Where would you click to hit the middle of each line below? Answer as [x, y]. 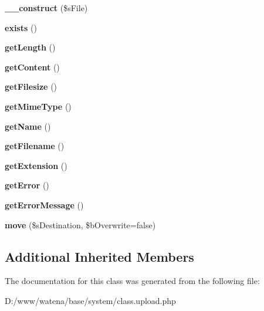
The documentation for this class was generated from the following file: [132, 281]
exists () [21, 27]
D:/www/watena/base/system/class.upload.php [90, 300]
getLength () [30, 47]
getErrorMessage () [44, 204]
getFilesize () [31, 87]
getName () [28, 126]
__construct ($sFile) [46, 8]
